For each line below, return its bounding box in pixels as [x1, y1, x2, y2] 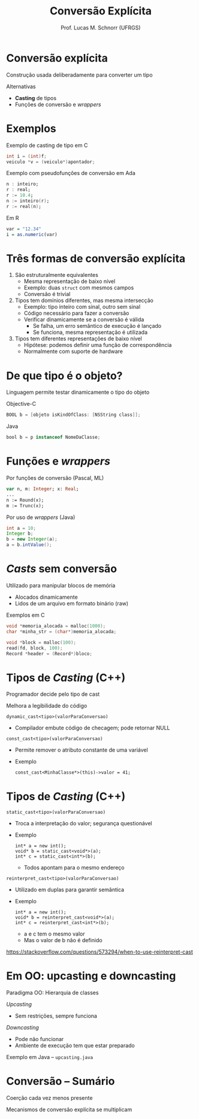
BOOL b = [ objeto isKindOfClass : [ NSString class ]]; [6, 412, 141, 418]
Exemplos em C [6, 611, 45, 619]
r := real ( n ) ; [6, 203, 42, 209]
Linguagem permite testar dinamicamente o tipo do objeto [6, 388, 150, 396]
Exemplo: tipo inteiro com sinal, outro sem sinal [23, 303, 141, 310]
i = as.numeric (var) [6, 231, 58, 237]
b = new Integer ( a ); [6, 536, 58, 542]
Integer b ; [6, 530, 34, 537]
